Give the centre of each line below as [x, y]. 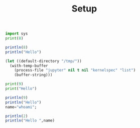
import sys [17, 34]
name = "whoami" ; [21, 107]
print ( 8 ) [14, 38]
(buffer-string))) [33, 75]
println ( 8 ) [17, 47]
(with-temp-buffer [29, 65]
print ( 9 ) [14, 84]
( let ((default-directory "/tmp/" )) [43, 61]
